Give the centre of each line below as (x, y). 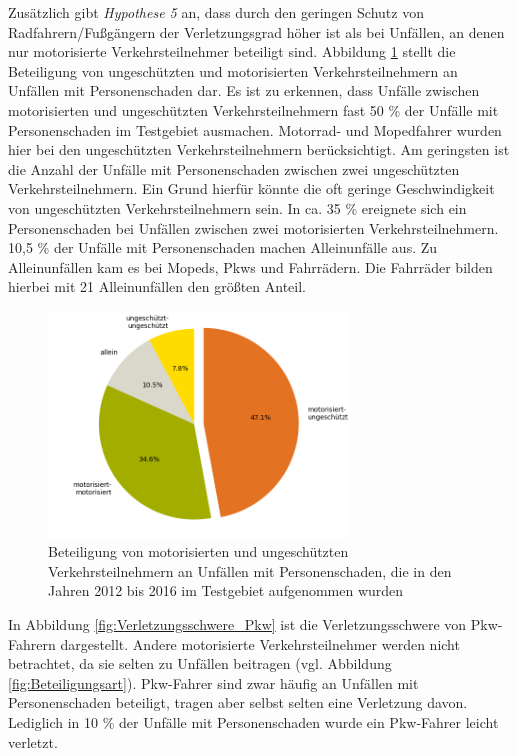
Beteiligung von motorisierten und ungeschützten (198, 551)
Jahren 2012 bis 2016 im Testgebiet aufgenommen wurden (226, 590)
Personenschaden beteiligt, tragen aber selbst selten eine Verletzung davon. (238, 702)
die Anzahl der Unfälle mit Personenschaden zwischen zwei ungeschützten (234, 168)
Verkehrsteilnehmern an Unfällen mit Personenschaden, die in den (250, 570)
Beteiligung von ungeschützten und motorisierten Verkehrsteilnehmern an (233, 70)
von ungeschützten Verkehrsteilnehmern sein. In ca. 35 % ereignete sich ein (237, 207)
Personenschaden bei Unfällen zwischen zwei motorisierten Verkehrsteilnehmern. (253, 227)
